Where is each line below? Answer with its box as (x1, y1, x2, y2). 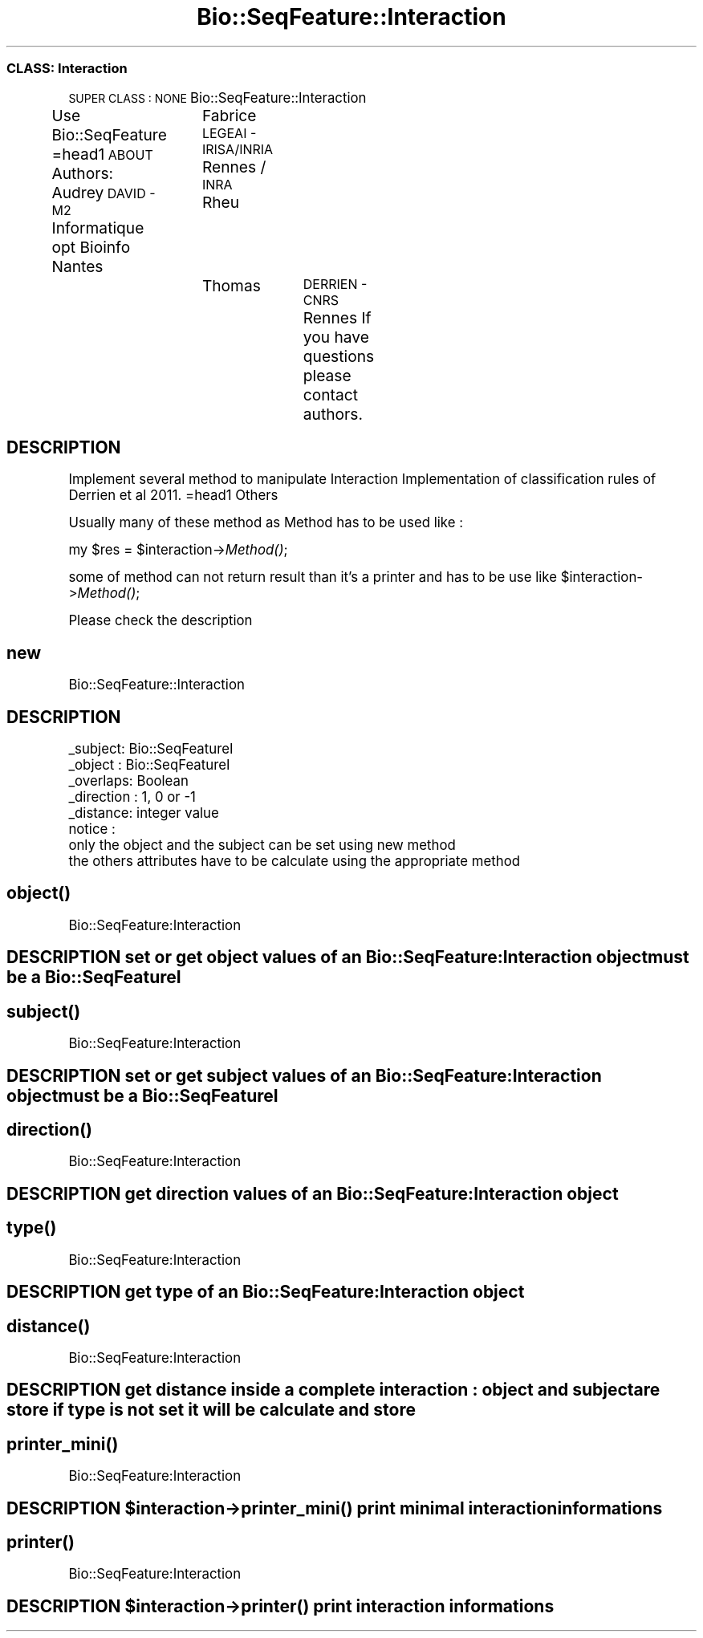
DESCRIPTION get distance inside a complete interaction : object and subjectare (6, 1380, 660, 1400)
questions (303, 346, 375, 366)
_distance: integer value (68, 805, 219, 822)
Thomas (201, 275, 261, 295)
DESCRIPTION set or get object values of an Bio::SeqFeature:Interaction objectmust (6, 947, 689, 968)
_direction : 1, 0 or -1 (68, 789, 196, 806)
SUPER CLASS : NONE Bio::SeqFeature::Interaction (68, 89, 367, 106)
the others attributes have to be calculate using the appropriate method (68, 853, 521, 870)
